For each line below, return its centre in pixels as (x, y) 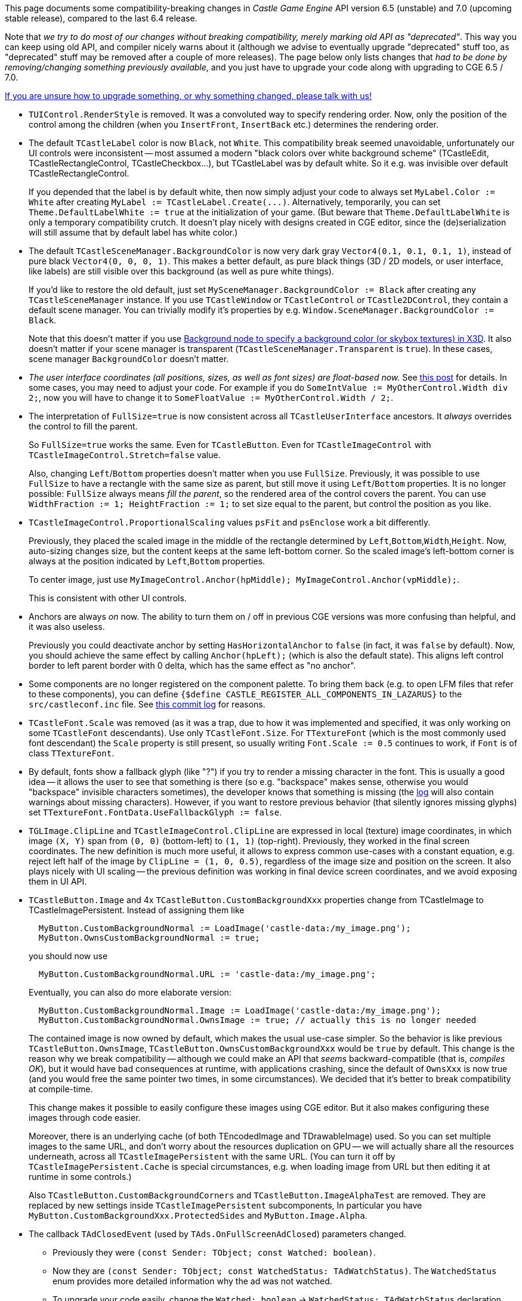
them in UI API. (58, 881)
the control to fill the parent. (83, 426)
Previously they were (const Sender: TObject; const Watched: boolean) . (214, 1252)
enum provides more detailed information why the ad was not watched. (192, 1281)
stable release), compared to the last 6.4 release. (101, 18)
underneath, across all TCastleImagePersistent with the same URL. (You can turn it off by (212, 1156)
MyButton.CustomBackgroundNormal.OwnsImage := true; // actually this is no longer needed (257, 1020)
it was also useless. (67, 627)
